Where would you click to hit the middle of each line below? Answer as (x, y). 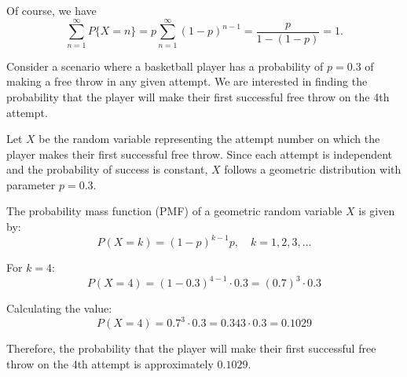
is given (377, 211)
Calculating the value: (59, 308)
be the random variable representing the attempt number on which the (209, 139)
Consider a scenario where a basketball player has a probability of (165, 66)
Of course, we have (51, 10)
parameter (31, 184)
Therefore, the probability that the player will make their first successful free (191, 348)
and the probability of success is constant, (107, 169)
